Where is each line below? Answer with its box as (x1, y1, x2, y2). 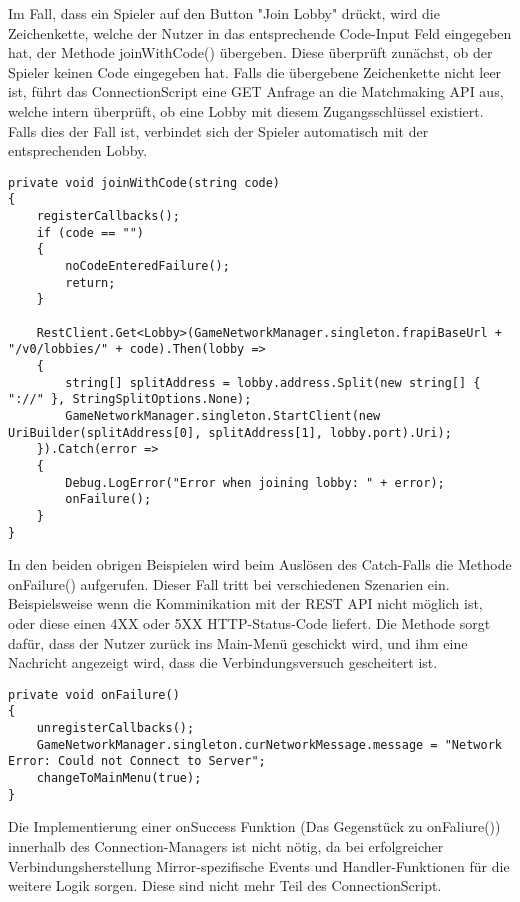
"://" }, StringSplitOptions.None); (8, 392, 252, 407)
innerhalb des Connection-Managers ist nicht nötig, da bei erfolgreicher (8, 835, 444, 856)
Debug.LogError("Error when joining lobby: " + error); (65, 475, 445, 490)
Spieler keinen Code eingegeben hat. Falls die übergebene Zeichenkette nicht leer (8, 61, 502, 82)
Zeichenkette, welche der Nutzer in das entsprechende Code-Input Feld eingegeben (8, 22, 512, 43)
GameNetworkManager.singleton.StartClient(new (65, 408, 381, 423)
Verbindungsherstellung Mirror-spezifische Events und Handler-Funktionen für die (8, 855, 510, 876)
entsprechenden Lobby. (8, 140, 148, 161)
